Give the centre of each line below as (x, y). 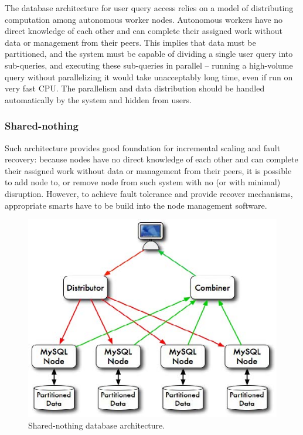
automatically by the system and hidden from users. (98, 99)
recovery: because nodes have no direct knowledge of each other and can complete (151, 159)
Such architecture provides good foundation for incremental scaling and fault (143, 147)
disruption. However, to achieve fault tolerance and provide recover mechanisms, (149, 193)
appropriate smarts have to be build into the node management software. (136, 205)
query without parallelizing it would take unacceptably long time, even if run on (149, 77)
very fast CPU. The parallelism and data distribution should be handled (135, 88)
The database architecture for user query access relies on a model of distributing (149, 8)
